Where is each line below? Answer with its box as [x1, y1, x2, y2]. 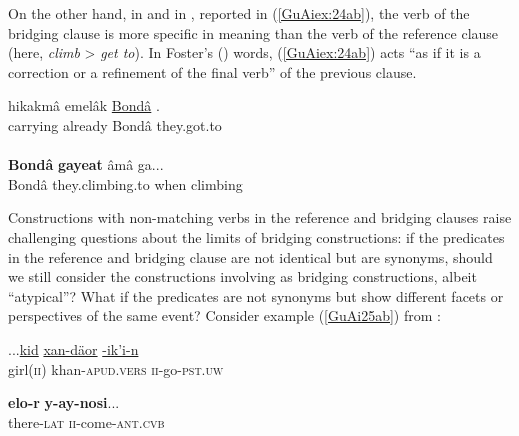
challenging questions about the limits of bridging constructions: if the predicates [8, 226, 505, 247]
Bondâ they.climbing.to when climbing [8, 173, 243, 194]
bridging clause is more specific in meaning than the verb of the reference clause [8, 22, 499, 43]
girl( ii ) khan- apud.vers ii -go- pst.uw [8, 358, 224, 379]
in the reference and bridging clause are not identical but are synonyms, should [8, 246, 493, 267]
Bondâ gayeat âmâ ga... [8, 154, 164, 175]
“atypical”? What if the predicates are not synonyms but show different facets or [8, 285, 504, 306]
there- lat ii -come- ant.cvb [8, 411, 165, 432]
